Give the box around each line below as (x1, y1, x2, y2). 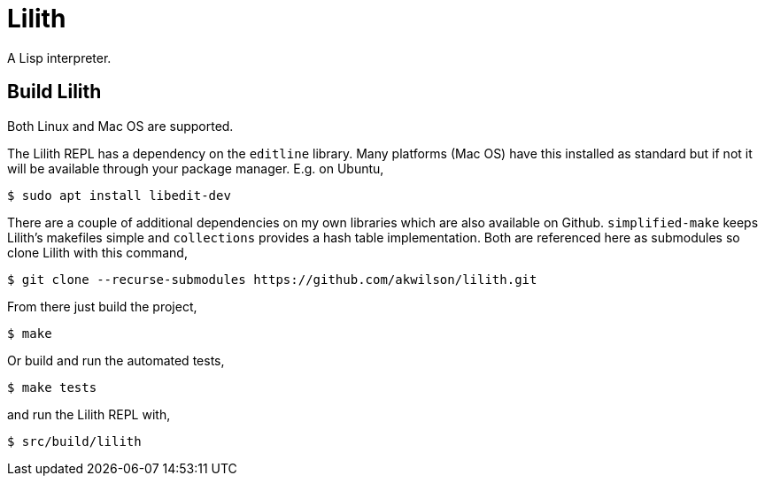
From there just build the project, (7, 298, 197, 314)
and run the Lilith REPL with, (7, 406, 171, 422)
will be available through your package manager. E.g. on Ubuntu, (7, 160, 384, 176)
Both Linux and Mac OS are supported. (7, 118, 234, 134)
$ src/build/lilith (7, 433, 142, 448)
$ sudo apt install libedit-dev (7, 188, 231, 203)
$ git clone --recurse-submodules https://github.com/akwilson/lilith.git (7, 272, 537, 287)
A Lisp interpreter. (7, 50, 112, 65)
